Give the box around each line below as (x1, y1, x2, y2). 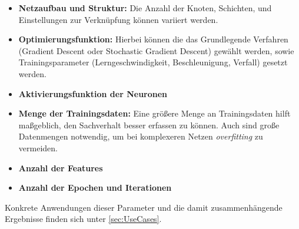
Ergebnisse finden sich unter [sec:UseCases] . (5, 213, 162, 225)
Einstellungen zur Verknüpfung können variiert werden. (18, 13, 218, 25)
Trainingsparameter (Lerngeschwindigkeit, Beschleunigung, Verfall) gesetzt (18, 56, 288, 68)
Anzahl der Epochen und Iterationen (18, 181, 172, 194)
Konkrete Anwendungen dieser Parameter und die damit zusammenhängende (5, 201, 283, 213)
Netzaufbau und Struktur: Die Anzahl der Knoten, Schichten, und (18, 2, 272, 14)
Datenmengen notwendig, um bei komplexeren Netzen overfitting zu (18, 130, 263, 142)
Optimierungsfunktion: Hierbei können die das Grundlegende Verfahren (18, 33, 288, 45)
